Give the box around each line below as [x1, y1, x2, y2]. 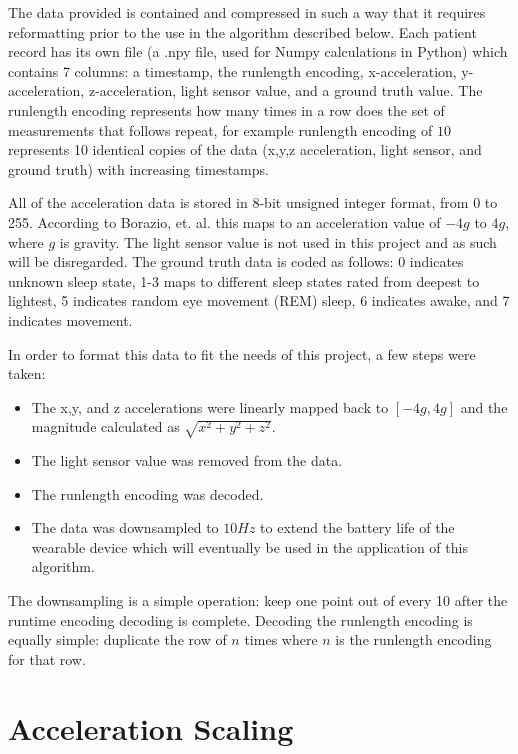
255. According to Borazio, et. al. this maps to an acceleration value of [8, 211, 441, 232]
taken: [8, 363, 46, 384]
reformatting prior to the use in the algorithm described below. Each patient [8, 21, 477, 42]
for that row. [8, 648, 86, 669]
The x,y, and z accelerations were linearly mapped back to [31, 396, 389, 417]
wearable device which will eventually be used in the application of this [31, 536, 468, 557]
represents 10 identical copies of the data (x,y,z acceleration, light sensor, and [8, 139, 482, 160]
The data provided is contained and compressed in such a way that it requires [8, 2, 486, 22]
